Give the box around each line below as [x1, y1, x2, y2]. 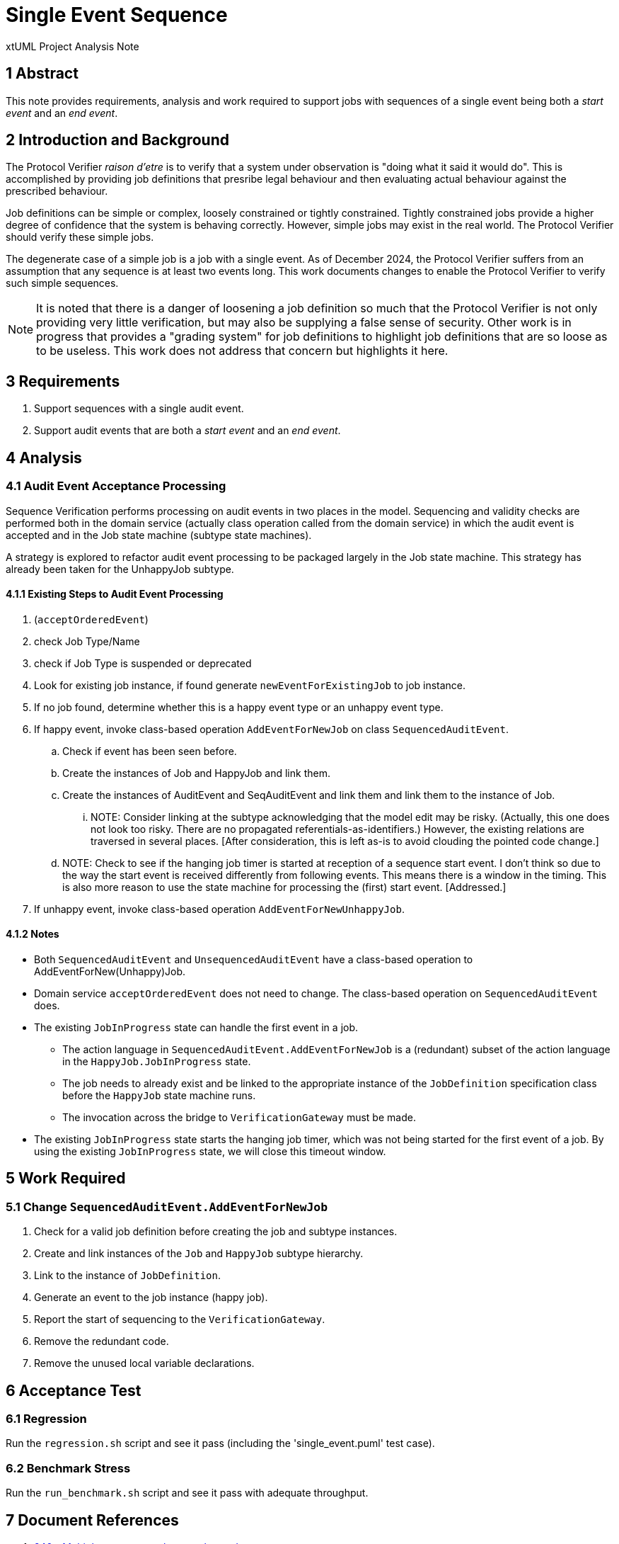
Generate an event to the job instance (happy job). [34, 1291, 268, 1304]
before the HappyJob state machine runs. [62, 1089, 256, 1101]
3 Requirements [6, 372, 120, 390]
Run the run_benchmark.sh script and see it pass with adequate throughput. [6, 1487, 369, 1499]
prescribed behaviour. [6, 185, 108, 198]
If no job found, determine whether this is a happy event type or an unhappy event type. [34, 700, 444, 713]
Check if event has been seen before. [62, 744, 237, 757]
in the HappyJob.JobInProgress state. [62, 1055, 251, 1067]
